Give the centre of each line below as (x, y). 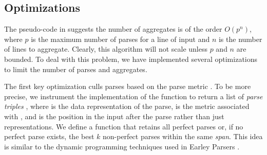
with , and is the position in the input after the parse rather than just (114, 116)
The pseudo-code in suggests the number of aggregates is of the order (113, 29)
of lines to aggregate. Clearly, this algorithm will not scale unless (106, 49)
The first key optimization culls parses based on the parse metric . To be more (128, 86)
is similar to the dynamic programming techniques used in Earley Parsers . (122, 146)
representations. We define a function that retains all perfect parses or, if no (124, 126)
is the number (240, 39)
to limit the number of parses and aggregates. (76, 69)
